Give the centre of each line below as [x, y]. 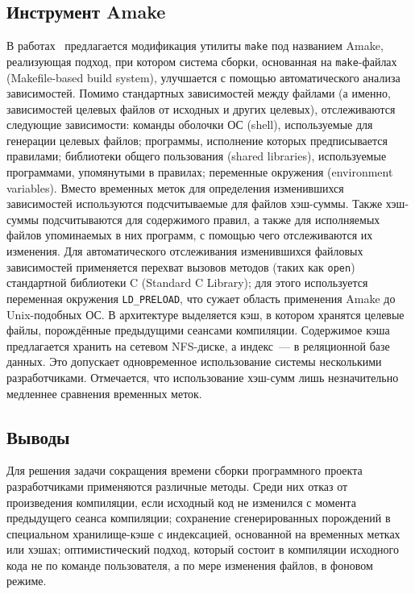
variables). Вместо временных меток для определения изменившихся [175, 187]
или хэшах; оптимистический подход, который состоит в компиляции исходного [203, 549]
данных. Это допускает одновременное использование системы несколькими [194, 361]
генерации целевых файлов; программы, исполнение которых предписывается [197, 140]
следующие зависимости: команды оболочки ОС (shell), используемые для [190, 125]
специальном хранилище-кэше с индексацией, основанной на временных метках [203, 533]
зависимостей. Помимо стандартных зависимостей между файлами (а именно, [199, 93]
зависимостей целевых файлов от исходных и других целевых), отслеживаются [201, 108]
